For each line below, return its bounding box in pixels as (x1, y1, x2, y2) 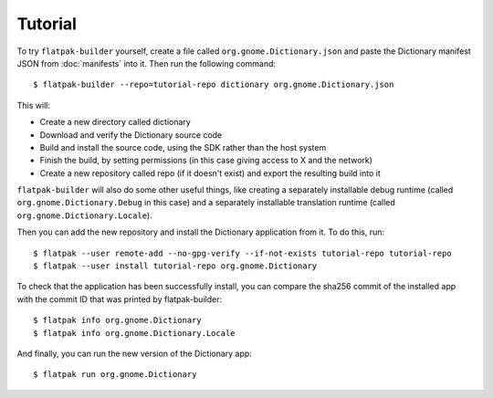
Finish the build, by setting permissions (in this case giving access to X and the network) (39, 155, 373, 166)
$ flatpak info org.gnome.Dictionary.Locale (33, 328, 236, 338)
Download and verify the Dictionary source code (39, 129, 223, 141)
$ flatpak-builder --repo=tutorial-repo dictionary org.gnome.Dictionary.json (33, 79, 394, 90)
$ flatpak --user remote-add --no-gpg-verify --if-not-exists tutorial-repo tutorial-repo (33, 247, 452, 258)
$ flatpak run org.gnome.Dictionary (33, 370, 197, 380)
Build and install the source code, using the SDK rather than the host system (39, 141, 327, 152)
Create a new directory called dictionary (39, 117, 191, 128)
